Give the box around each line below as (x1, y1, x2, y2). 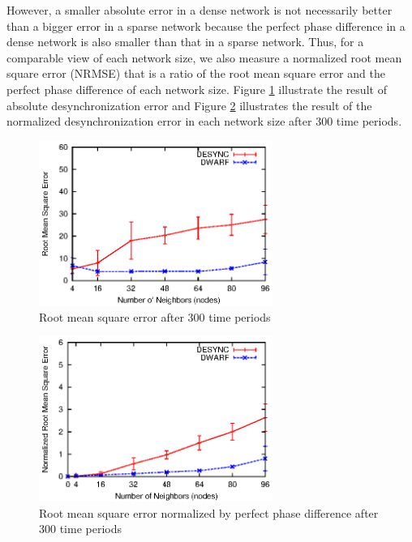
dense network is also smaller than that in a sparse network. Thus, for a (6, 33, 364, 50)
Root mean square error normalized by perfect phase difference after (39, 504, 379, 521)
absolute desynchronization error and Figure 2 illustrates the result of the (6, 96, 372, 113)
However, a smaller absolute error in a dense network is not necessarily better (6, 2, 393, 18)
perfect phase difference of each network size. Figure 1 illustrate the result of (6, 80, 387, 97)
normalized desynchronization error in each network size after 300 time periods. (6, 113, 402, 130)
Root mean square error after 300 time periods (39, 308, 271, 325)
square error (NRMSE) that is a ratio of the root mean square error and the (6, 65, 385, 82)
